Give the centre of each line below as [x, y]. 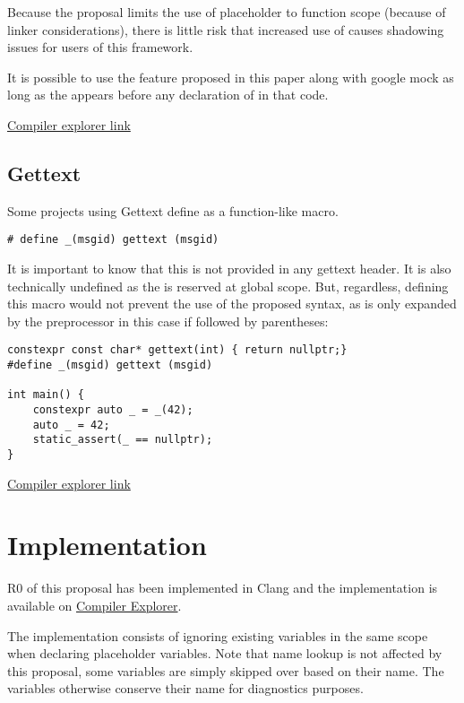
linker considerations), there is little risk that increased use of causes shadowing [226, 29]
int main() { [46, 395]
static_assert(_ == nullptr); [123, 440]
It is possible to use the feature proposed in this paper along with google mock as [231, 77]
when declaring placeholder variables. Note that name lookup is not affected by [225, 653]
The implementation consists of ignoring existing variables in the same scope [218, 635]
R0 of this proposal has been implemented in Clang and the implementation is [223, 588]
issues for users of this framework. [100, 47]
